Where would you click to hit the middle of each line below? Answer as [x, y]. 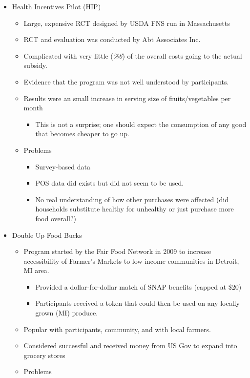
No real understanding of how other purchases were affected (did [132, 199]
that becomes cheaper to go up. [82, 134]
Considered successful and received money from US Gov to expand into [130, 346]
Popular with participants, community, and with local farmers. [117, 329]
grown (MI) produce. [67, 313]
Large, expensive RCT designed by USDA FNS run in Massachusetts [127, 23]
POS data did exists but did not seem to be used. [110, 183]
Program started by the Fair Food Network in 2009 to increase [117, 251]
